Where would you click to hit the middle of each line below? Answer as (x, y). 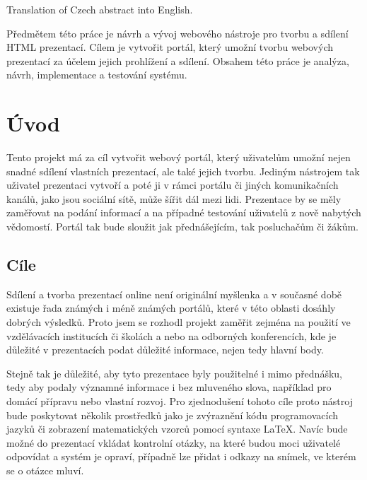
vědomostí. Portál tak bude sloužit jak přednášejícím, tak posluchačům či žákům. (182, 227)
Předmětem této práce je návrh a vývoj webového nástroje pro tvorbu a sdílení (177, 33)
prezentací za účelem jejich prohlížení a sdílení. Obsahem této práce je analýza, (178, 60)
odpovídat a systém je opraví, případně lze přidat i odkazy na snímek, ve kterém (181, 456)
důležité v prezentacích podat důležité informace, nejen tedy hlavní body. (165, 350)
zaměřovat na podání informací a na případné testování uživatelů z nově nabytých (184, 212)
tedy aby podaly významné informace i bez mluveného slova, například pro (169, 387)
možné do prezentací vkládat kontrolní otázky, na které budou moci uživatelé (174, 442)
